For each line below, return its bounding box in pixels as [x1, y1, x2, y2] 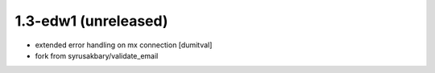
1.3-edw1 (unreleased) [14, 12, 168, 30]
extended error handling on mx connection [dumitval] [35, 40, 213, 50]
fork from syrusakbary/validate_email [35, 51, 159, 60]
